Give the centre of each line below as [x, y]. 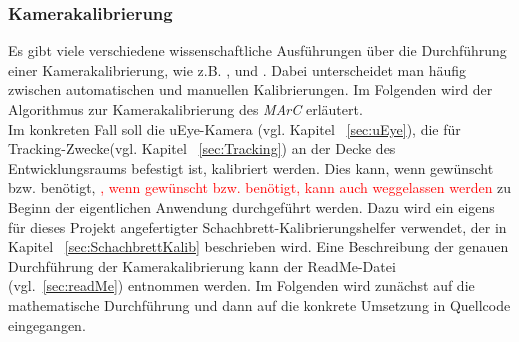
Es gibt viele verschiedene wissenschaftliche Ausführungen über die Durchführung [257, 50]
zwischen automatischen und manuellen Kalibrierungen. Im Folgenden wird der [250, 89]
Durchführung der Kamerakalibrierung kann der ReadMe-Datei [202, 265]
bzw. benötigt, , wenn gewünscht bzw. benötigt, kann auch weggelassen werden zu [260, 187]
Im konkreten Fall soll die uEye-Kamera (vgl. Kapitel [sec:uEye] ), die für [234, 128]
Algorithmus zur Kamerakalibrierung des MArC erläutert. [185, 109]
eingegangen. [47, 324]
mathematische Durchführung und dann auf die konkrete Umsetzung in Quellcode [259, 304]
